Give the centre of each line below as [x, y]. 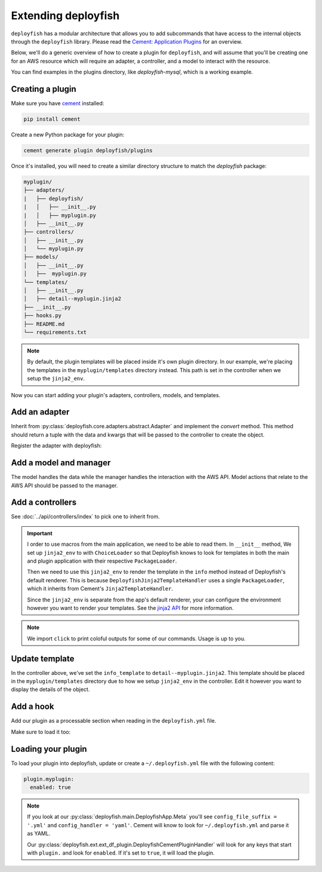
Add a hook [32, 707]
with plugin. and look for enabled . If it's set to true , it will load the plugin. [121, 853]
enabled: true [51, 787]
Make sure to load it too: [41, 732]
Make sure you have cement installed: [58, 103]
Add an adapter [40, 412]
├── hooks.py [43, 316]
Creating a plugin [44, 89]
